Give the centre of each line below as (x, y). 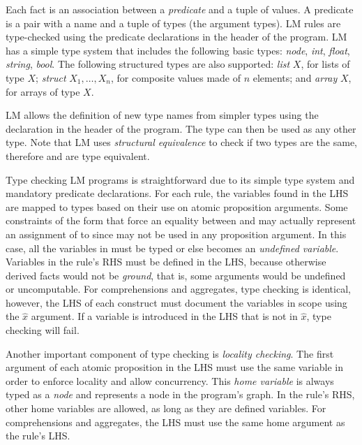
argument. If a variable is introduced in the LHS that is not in (164, 316)
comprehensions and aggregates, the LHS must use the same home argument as (175, 422)
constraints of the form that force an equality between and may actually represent (181, 220)
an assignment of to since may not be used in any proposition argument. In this (176, 234)
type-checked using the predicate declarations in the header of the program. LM (176, 37)
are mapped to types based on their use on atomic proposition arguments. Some (177, 206)
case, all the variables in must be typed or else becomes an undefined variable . (172, 248)
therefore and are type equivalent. (78, 155)
